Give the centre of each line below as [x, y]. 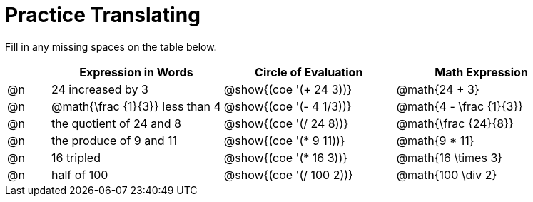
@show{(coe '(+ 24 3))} [288, 89]
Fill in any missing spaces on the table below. [111, 46]
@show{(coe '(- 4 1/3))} [288, 106]
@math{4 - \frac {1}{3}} [460, 106]
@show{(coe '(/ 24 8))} [286, 123]
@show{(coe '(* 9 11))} [284, 140]
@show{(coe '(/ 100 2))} [288, 175]
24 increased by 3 [100, 89]
